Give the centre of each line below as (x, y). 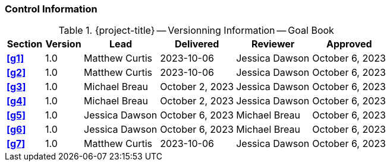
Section (25, 44)
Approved (349, 44)
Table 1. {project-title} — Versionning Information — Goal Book (196, 31)
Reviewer (273, 44)
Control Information (51, 9)
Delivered (197, 44)
